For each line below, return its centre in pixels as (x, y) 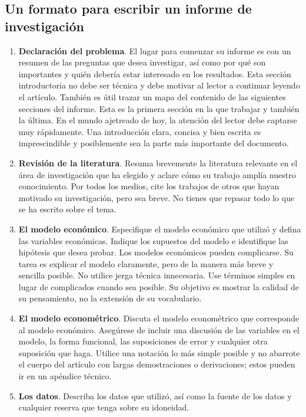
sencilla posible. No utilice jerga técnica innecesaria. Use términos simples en (157, 275)
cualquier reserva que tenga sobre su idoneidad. (104, 407)
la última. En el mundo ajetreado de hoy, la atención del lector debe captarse (158, 120)
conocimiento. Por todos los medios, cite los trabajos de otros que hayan (149, 186)
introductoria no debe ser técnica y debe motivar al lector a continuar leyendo (159, 85)
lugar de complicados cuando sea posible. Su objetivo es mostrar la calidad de (159, 286)
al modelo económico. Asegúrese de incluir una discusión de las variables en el (159, 329)
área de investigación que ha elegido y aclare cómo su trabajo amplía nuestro (157, 174)
